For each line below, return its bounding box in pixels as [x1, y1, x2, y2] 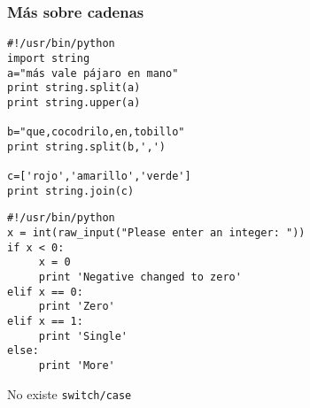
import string [7, 51, 90, 65]
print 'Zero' [38, 300, 115, 313]
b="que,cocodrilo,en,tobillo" [7, 126, 185, 139]
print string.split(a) [7, 81, 141, 95]
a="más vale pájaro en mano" [7, 66, 179, 80]
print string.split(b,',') [7, 140, 166, 153]
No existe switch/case [7, 384, 132, 403]
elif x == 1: [7, 315, 83, 328]
